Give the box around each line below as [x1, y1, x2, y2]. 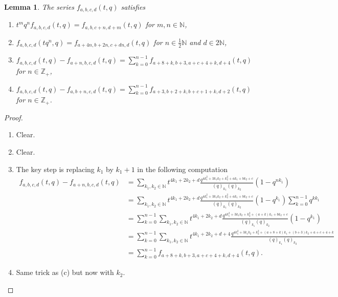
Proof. [4, 112, 23, 122]
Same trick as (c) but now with [16, 267, 114, 278]
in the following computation [137, 163, 228, 174]
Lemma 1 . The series [4, 2, 74, 12]
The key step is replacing [16, 163, 95, 174]
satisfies [121, 2, 146, 12]
